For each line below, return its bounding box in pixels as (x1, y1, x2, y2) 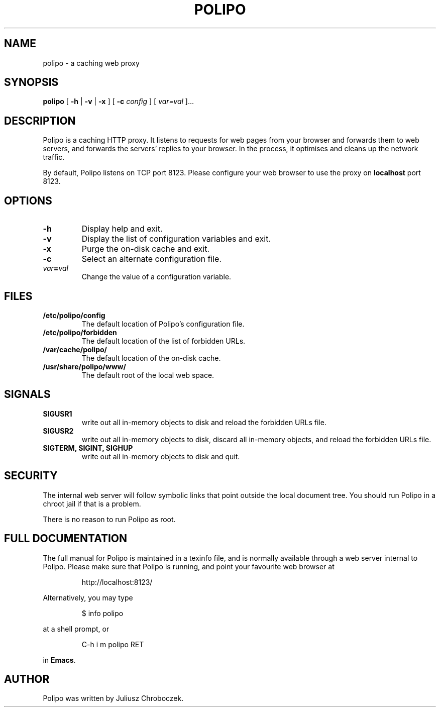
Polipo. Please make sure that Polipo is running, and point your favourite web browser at (43, 562, 335, 571)
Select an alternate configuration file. (81, 254, 222, 264)
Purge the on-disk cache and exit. (81, 244, 210, 254)
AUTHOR (4, 672, 50, 685)
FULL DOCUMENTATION (4, 532, 128, 545)
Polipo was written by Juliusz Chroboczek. (43, 694, 184, 703)
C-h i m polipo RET (81, 640, 144, 649)
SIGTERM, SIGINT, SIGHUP (43, 443, 133, 452)
